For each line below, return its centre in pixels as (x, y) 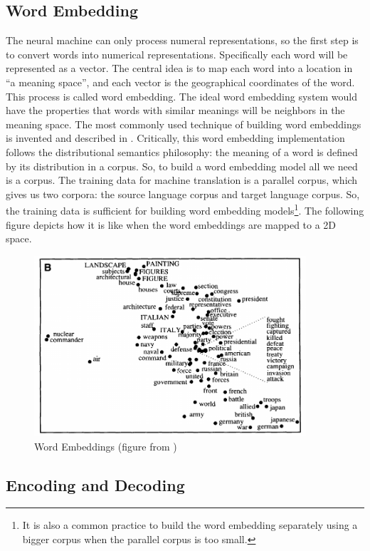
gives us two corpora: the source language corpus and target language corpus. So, (183, 194)
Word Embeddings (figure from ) (106, 446)
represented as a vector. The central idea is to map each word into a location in (179, 68)
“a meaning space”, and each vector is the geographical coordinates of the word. (180, 82)
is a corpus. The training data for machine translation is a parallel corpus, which (182, 180)
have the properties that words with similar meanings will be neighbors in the (175, 110)
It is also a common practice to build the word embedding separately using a (190, 525)
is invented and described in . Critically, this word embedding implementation (175, 138)
